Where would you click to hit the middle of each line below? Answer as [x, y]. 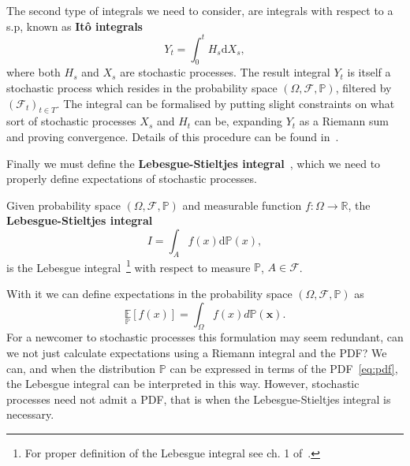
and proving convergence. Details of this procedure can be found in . [173, 137]
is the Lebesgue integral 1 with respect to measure [129, 266]
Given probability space [63, 205]
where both [34, 72]
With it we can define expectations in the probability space [149, 294]
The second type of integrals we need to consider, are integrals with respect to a [200, 10]
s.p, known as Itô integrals [75, 26]
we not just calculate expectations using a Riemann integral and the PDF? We [197, 353]
